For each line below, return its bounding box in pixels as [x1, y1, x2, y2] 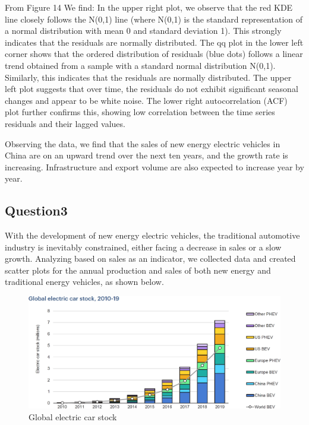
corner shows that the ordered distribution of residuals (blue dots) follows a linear [5, 47, 303, 60]
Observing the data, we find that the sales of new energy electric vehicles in [5, 137, 280, 150]
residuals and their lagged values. [5, 117, 125, 129]
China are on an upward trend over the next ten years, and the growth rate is [5, 149, 288, 161]
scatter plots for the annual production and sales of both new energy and [5, 264, 271, 276]
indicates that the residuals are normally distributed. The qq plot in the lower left [5, 36, 304, 48]
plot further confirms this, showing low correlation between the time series [5, 106, 275, 118]
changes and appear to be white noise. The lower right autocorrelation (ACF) [5, 94, 288, 106]
